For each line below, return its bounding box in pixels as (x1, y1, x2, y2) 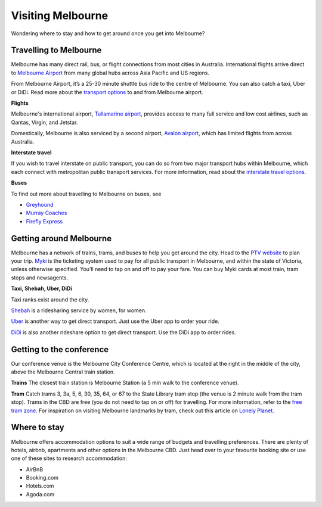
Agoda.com (26, 490, 55, 497)
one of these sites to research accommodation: (11, 455, 128, 462)
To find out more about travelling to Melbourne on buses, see (11, 190, 162, 197)
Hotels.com (26, 483, 54, 490)
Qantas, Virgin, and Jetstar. (11, 119, 78, 126)
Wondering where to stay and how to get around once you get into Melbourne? (11, 30, 205, 37)
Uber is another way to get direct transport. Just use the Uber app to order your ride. (11, 318, 220, 325)
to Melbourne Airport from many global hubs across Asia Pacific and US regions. (11, 69, 210, 76)
